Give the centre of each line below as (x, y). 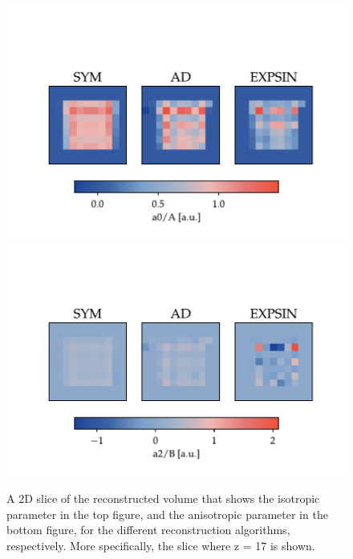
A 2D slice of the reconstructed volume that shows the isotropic (163, 498)
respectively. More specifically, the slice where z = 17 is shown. (161, 545)
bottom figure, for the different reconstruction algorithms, (148, 530)
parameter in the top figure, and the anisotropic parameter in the (167, 514)
